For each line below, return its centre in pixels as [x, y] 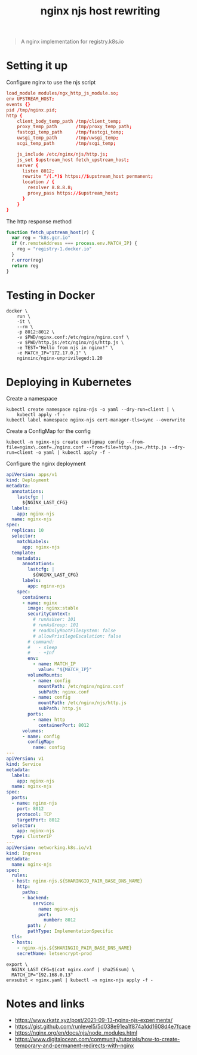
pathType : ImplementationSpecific [70, 931]
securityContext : [49, 614]
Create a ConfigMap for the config [48, 431]
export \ [17, 964]
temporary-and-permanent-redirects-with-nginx [74, 1045]
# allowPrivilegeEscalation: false [77, 636]
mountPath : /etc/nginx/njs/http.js [82, 703]
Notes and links [45, 1004]
